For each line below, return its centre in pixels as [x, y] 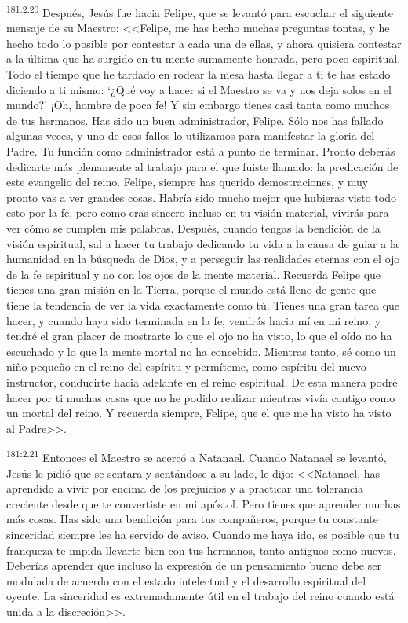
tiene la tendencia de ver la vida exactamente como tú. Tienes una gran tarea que [203, 304]
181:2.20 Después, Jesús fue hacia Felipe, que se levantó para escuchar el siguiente [200, 11]
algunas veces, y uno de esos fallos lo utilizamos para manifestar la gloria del [191, 136]
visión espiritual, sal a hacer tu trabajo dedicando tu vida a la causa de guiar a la [202, 243]
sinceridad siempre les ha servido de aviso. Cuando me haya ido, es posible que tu [203, 534]
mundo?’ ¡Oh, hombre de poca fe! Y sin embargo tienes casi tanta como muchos [198, 105]
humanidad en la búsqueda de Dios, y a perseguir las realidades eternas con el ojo [203, 259]
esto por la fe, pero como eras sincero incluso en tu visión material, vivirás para [198, 213]
